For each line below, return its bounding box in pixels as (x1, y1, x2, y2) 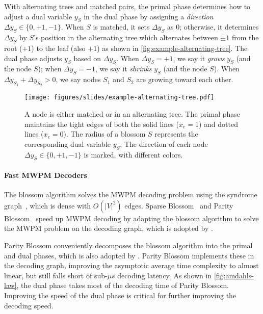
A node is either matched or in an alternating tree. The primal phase (24, 109, 241, 119)
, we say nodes (56, 74, 101, 85)
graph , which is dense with (4, 200, 91, 211)
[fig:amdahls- (214, 270, 254, 280)
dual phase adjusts (4, 53, 62, 63)
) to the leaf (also (31, 42, 86, 53)
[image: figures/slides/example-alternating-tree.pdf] (24, 94, 215, 101)
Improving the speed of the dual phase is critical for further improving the (4, 290, 236, 300)
